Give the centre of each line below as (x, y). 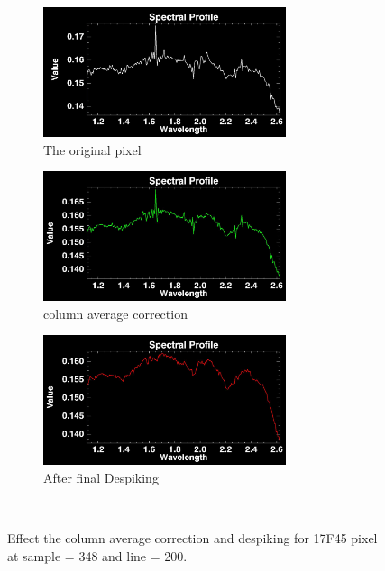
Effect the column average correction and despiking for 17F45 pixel (192, 538)
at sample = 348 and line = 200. (97, 555)
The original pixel (92, 149)
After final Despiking (101, 477)
